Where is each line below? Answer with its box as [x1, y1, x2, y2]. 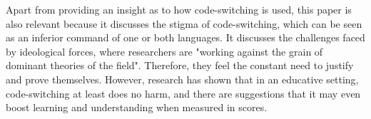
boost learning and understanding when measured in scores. [6, 100, 268, 115]
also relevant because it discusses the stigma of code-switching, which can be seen [6, 16, 362, 31]
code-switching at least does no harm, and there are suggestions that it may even [6, 86, 361, 100]
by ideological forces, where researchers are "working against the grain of [6, 43, 323, 58]
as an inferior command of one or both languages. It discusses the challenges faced [6, 30, 365, 45]
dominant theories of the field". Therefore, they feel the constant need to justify [6, 58, 354, 73]
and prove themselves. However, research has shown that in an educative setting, [6, 71, 359, 86]
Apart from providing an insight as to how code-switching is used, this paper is [6, 2, 352, 16]
